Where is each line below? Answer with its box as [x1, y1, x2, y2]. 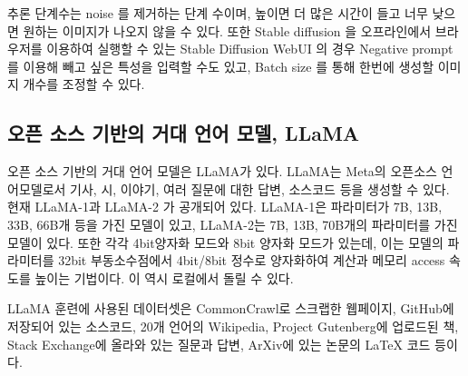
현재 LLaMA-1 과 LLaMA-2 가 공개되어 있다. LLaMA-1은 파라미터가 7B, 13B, [7, 197, 443, 216]
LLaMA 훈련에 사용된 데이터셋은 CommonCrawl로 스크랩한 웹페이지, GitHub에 [7, 299, 454, 318]
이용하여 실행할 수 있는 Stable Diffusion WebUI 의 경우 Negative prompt [46, 39, 453, 58]
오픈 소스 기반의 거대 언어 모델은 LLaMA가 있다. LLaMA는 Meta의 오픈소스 [7, 162, 437, 181]
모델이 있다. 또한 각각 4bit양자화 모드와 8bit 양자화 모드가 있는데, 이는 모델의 [7, 233, 444, 252]
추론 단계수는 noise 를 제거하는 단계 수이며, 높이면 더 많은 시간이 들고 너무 [7, 4, 428, 22]
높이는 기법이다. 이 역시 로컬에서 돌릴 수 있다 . [34, 268, 294, 287]
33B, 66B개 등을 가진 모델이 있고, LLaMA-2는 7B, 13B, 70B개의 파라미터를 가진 [7, 214, 458, 233]
